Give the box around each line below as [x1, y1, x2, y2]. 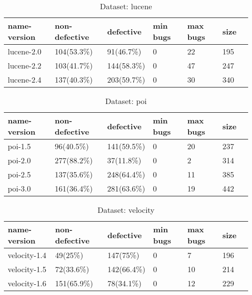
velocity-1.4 [8, 249, 47, 260]
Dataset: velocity [97, 204, 155, 215]
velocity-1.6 [8, 278, 47, 289]
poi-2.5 [8, 169, 31, 180]
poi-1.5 [8, 140, 31, 152]
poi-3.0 [8, 183, 31, 194]
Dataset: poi [105, 95, 147, 106]
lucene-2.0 [8, 46, 42, 57]
